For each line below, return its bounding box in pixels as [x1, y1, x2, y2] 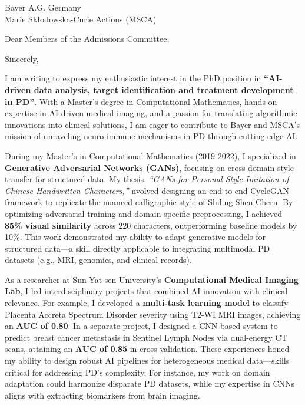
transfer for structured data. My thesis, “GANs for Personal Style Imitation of [5, 173, 289, 185]
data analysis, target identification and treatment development [34, 83, 294, 96]
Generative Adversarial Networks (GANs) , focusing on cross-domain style [5, 161, 294, 173]
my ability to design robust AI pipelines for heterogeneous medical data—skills [5, 354, 290, 367]
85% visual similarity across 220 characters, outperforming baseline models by [5, 219, 297, 231]
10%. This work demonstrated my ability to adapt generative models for [5, 231, 266, 243]
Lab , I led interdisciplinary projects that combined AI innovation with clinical [5, 285, 288, 297]
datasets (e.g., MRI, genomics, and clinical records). [5, 253, 192, 266]
